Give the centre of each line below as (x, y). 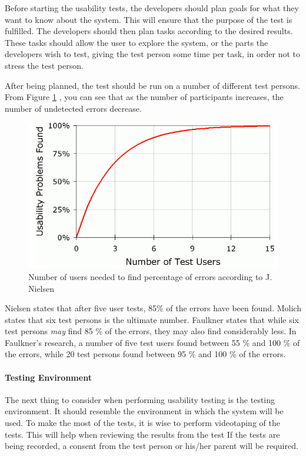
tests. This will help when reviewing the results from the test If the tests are (142, 434)
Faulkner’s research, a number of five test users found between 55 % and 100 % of (152, 342)
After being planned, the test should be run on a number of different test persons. (152, 85)
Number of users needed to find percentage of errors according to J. (150, 276)
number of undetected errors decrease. (73, 108)
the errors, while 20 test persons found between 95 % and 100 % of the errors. (145, 354)
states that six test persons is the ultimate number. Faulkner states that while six (152, 319)
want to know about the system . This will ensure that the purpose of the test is (149, 19)
